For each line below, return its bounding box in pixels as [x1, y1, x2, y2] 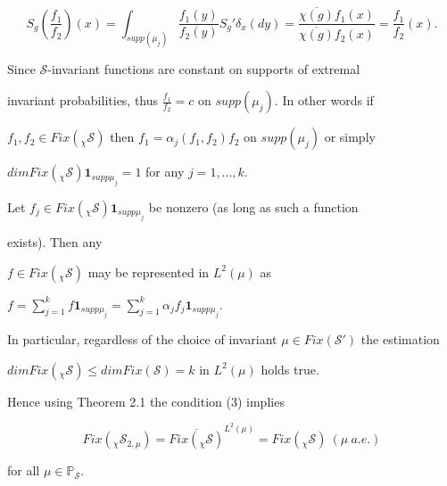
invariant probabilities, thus [7, 91, 159, 110]
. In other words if [274, 91, 374, 110]
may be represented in [87, 262, 210, 281]
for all [7, 461, 40, 480]
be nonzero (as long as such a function [148, 197, 359, 216]
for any [145, 162, 185, 181]
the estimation [360, 329, 440, 348]
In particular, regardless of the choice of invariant [7, 329, 277, 348]
